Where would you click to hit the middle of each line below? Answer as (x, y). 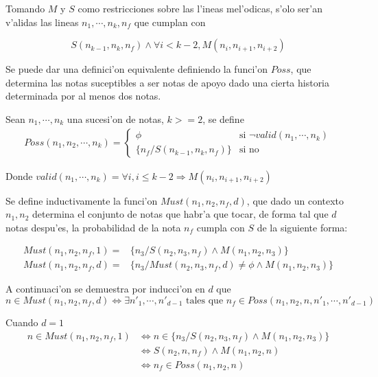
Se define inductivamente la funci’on (82, 200)
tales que (205, 301)
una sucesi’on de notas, (115, 118)
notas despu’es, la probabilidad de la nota (93, 227)
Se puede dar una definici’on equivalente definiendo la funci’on (137, 69)
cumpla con (221, 227)
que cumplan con (170, 22)
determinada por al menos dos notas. (83, 96)
